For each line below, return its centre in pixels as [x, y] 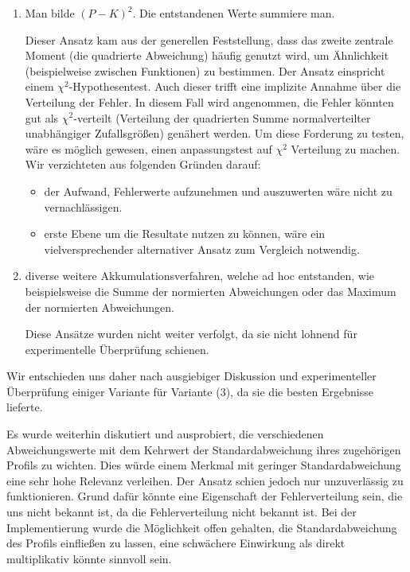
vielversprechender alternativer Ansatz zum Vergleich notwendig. [202, 249]
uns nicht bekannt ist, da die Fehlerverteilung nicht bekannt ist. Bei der [182, 512]
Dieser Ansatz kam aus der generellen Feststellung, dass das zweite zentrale [209, 39]
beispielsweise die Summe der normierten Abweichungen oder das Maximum [211, 291]
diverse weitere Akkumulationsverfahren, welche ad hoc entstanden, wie [200, 276]
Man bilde [50, 13]
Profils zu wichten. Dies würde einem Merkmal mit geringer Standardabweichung [204, 465]
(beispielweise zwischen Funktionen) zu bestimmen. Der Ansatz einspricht [205, 70]
